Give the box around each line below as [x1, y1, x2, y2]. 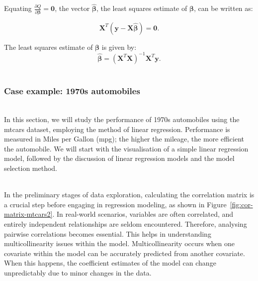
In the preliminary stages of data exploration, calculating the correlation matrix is [4, 189, 255, 200]
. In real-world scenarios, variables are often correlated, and [52, 209, 234, 219]
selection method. [4, 163, 58, 173]
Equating [4, 3, 32, 13]
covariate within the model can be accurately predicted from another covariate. [4, 248, 245, 258]
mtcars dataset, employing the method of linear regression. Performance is [4, 124, 230, 134]
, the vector [55, 3, 90, 13]
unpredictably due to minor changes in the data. [4, 267, 152, 278]
